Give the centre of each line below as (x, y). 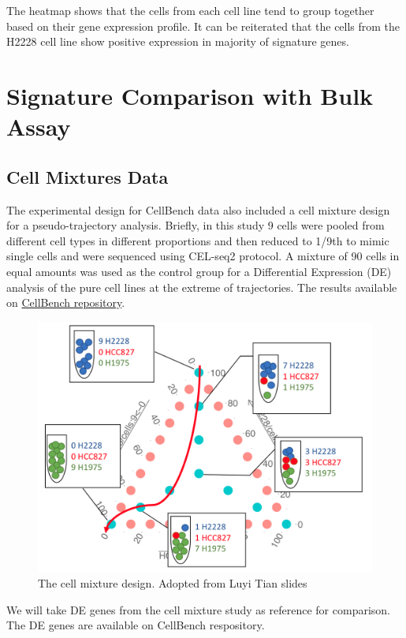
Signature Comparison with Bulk (190, 95)
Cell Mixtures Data (88, 176)
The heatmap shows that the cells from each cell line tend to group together (190, 10)
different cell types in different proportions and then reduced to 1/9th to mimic (198, 240)
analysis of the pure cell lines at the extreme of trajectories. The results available (202, 287)
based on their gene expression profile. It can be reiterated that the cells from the (203, 26)
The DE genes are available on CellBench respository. (136, 625)
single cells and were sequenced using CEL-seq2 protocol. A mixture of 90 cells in (203, 256)
